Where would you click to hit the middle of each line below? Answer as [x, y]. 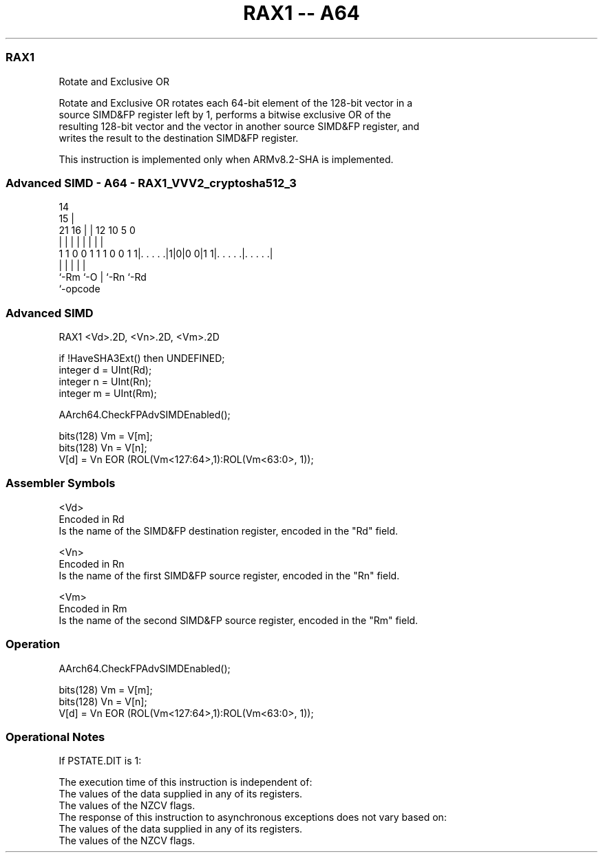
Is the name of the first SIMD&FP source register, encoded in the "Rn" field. [229, 575]
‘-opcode [80, 289]
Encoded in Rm [93, 608]
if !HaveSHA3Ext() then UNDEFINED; [142, 358]
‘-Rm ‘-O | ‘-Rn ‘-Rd [103, 277]
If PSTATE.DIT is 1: [100, 761]
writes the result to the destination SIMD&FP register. [179, 138]
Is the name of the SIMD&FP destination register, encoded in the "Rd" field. [229, 530]
